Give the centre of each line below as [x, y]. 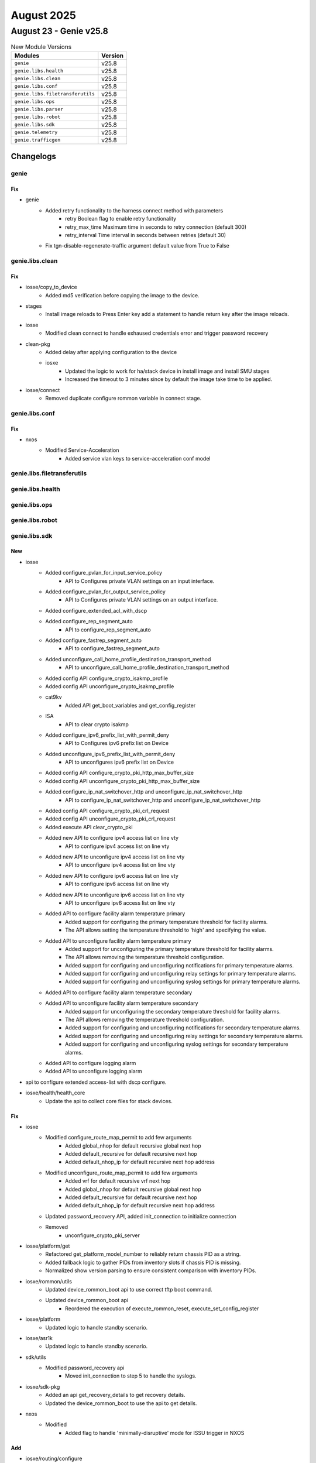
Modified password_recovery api [85, 1368]
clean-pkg [38, 344]
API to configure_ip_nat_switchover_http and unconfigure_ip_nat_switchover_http [163, 800]
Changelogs [34, 157]
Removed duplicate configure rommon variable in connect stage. [123, 398]
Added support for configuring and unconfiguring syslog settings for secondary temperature [177, 1044]
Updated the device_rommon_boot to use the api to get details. [121, 1403]
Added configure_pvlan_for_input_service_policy [104, 573]
